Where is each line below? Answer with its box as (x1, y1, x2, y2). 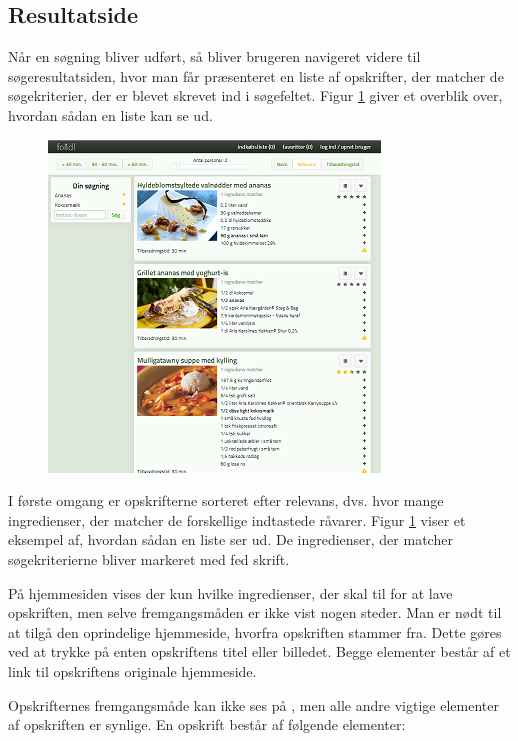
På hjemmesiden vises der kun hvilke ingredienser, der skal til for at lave (8, 582, 453, 603)
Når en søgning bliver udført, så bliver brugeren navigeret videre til (8, 46, 421, 67)
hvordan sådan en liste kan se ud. (8, 104, 213, 125)
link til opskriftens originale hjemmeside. (8, 660, 257, 681)
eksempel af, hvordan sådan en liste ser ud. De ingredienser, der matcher (8, 529, 453, 550)
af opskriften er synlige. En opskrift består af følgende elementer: (8, 714, 406, 735)
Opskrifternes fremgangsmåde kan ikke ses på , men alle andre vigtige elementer (8, 694, 499, 715)
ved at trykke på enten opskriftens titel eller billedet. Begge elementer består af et (8, 641, 511, 662)
